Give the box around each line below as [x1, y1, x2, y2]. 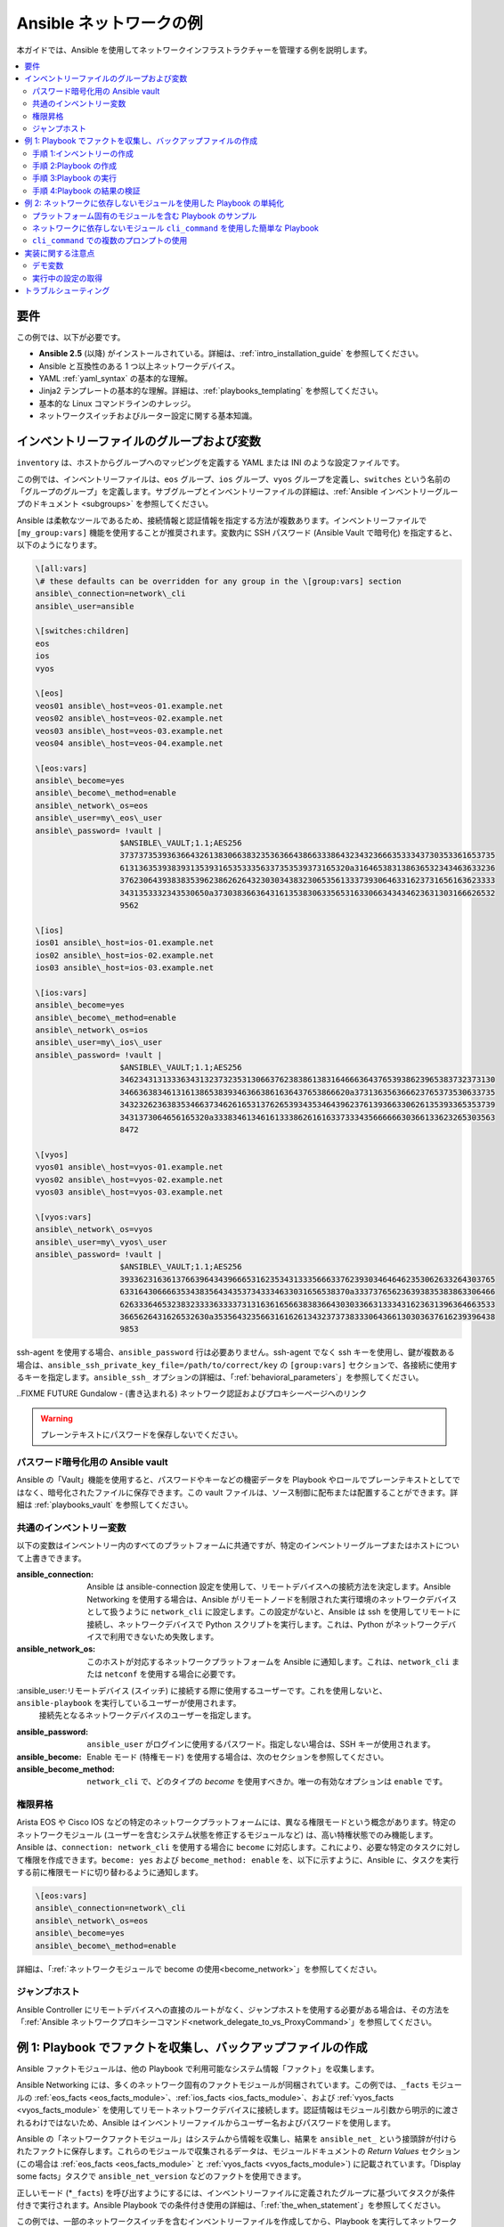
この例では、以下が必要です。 [16, 331, 126, 342]
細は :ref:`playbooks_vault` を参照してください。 [16, 1499, 193, 1510]
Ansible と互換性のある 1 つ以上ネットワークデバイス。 [38, 361, 240, 371]
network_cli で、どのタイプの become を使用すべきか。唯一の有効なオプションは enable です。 [86, 1776, 448, 1787]
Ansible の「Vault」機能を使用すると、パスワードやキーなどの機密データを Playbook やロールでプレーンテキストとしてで [16, 1474, 460, 1485]
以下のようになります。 [16, 540, 102, 551]
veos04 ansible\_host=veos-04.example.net [35, 738, 224, 748]
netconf [103, 1669, 138, 1679]
